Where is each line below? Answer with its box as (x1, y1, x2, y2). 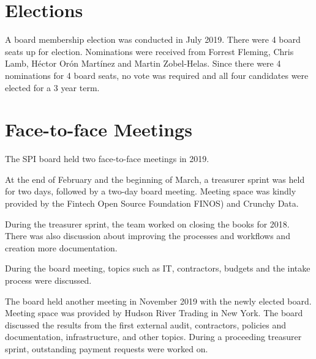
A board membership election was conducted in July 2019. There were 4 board (5, 33, 301, 46)
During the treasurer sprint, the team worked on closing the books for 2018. (5, 217, 290, 230)
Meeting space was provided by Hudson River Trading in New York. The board (5, 306, 303, 319)
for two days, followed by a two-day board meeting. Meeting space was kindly (5, 185, 296, 198)
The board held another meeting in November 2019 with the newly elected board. (5, 294, 312, 307)
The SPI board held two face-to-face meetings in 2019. (5, 152, 209, 165)
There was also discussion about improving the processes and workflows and (5, 229, 290, 242)
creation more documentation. (5, 241, 118, 254)
